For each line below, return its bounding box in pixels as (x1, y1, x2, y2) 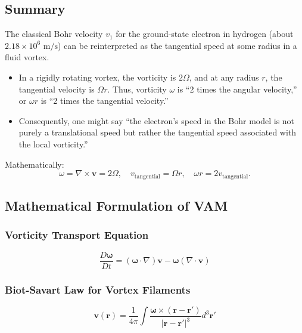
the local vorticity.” (18, 137, 88, 150)
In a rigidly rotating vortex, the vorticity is (18, 70, 176, 83)
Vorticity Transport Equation (5, 227, 149, 242)
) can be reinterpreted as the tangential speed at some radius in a (58, 39, 297, 51)
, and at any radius (189, 70, 259, 83)
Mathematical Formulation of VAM (5, 196, 228, 214)
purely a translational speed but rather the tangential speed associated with (18, 126, 297, 138)
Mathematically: (5, 158, 64, 170)
